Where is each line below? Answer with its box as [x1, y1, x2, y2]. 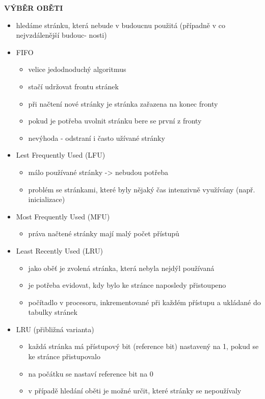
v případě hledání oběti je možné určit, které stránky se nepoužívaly [28, 385, 242, 396]
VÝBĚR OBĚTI [4, 3, 63, 13]
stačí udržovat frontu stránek [28, 81, 119, 91]
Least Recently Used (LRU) [16, 245, 103, 256]
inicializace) [28, 194, 65, 205]
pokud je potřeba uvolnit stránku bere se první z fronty [28, 115, 202, 126]
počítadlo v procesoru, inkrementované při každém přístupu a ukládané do [28, 296, 261, 307]
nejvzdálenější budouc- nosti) [16, 30, 107, 40]
